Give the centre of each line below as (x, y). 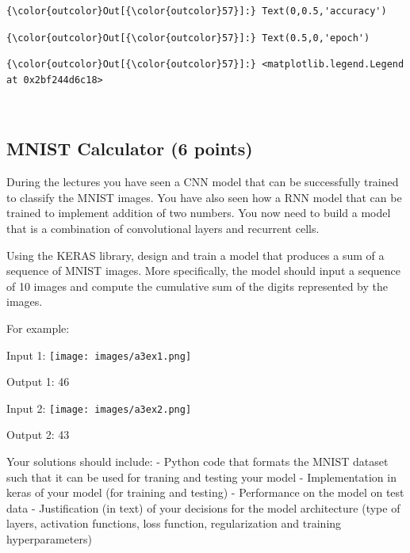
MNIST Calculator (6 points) (130, 149)
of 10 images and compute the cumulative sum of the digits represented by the (197, 286)
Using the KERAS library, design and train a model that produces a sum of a (195, 255)
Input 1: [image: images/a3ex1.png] (99, 355)
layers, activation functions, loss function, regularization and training (174, 523)
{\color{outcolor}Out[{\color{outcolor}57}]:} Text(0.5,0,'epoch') (188, 38)
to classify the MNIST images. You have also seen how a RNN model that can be (204, 197)
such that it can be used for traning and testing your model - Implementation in (201, 477)
